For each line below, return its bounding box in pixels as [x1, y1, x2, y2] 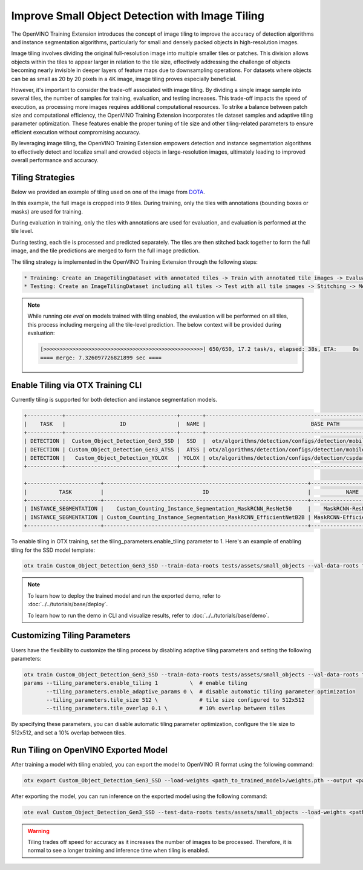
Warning [27, 827, 50, 834]
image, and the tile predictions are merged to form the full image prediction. [11, 247, 200, 254]
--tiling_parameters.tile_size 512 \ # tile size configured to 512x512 [46, 696, 305, 704]
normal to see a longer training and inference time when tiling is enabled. [27, 847, 209, 854]
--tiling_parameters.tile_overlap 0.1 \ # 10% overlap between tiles [46, 705, 286, 712]
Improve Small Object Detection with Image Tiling [11, 9, 264, 22]
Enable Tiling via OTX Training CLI [11, 380, 142, 390]
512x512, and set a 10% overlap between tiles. [11, 729, 126, 736]
